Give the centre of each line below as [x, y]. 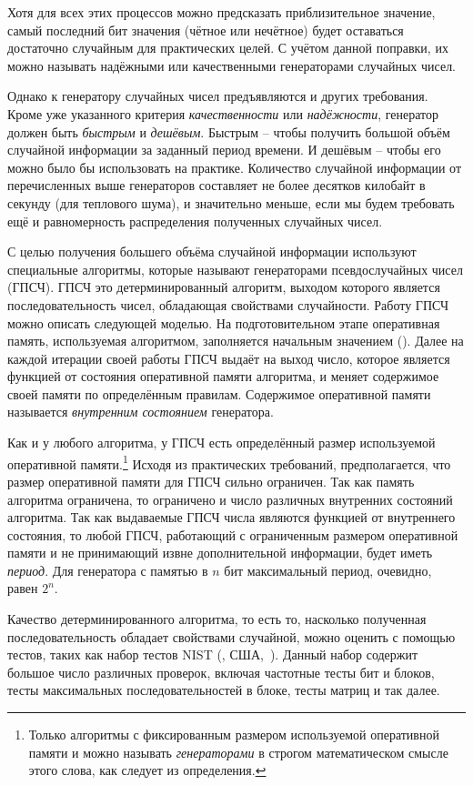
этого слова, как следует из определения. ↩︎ [147, 770]
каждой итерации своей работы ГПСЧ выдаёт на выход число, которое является [229, 358]
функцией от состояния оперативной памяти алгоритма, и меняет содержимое [223, 376]
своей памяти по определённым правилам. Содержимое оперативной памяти [219, 393]
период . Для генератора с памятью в [108, 570]
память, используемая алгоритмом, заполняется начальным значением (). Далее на [236, 341]
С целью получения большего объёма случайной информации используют [212, 252]
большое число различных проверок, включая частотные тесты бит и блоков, [221, 672]
